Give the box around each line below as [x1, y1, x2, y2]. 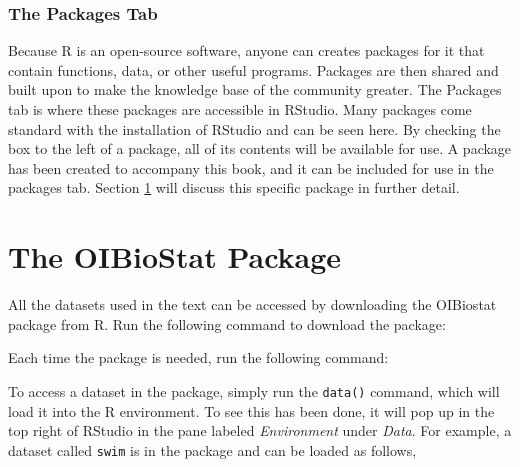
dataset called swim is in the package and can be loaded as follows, [8, 439, 417, 460]
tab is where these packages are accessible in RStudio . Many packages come [8, 99, 472, 119]
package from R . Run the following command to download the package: [8, 313, 446, 334]
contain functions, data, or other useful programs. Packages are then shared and [8, 59, 499, 80]
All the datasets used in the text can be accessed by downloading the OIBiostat [8, 294, 497, 315]
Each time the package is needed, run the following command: [8, 347, 389, 368]
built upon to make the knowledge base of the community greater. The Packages [8, 79, 502, 100]
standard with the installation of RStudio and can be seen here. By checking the [8, 118, 501, 139]
